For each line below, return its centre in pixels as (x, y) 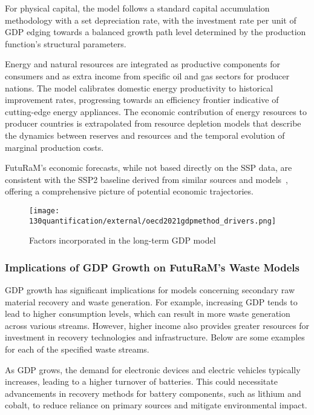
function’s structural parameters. (66, 43)
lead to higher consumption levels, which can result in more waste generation (148, 314)
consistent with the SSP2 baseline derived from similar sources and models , (146, 179)
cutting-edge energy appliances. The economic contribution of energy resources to (156, 111)
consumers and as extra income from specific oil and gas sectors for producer (147, 75)
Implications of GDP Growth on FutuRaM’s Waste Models (152, 267)
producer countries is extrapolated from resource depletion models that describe (153, 123)
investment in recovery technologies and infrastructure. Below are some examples (155, 337)
